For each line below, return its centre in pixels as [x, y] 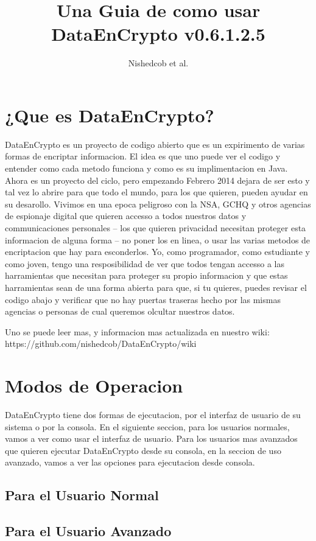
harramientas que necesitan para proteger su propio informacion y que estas [146, 275]
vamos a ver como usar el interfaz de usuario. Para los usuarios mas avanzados [151, 438]
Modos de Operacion [94, 386]
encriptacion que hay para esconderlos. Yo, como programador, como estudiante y [157, 252]
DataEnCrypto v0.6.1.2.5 [158, 34]
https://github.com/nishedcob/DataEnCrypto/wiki [101, 344]
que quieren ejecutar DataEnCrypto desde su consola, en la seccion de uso [143, 450]
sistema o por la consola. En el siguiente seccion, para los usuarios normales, [147, 426]
